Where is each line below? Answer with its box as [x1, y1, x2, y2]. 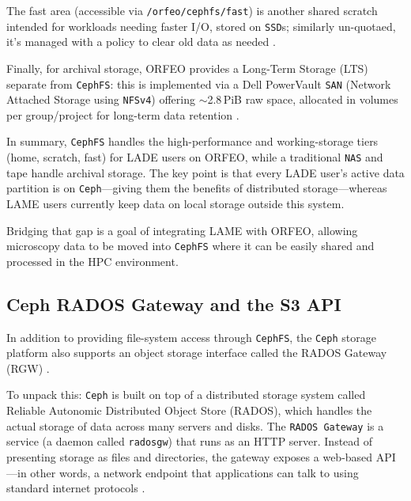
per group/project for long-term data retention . [6, 106, 239, 123]
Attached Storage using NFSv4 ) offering [6, 91, 195, 108]
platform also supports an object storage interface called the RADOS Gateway [6, 344, 387, 361]
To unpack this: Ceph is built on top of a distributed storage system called [6, 386, 366, 403]
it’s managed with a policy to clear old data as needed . [6, 33, 276, 50]
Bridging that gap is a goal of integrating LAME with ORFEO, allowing [6, 222, 358, 238]
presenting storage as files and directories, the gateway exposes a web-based [6, 449, 373, 465]
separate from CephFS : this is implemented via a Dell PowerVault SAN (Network [6, 75, 391, 92]
